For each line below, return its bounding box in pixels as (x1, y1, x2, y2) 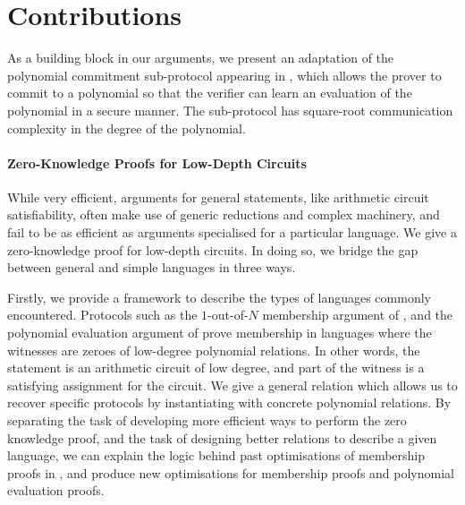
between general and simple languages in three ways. (7, 258, 296, 277)
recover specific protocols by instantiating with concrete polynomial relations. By (7, 393, 452, 412)
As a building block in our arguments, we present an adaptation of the (7, 48, 394, 67)
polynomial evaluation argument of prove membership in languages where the (7, 323, 432, 342)
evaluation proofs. (7, 481, 105, 500)
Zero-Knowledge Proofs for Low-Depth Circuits (7, 153, 307, 172)
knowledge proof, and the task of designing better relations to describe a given (7, 428, 437, 447)
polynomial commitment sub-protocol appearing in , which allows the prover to (7, 65, 442, 84)
